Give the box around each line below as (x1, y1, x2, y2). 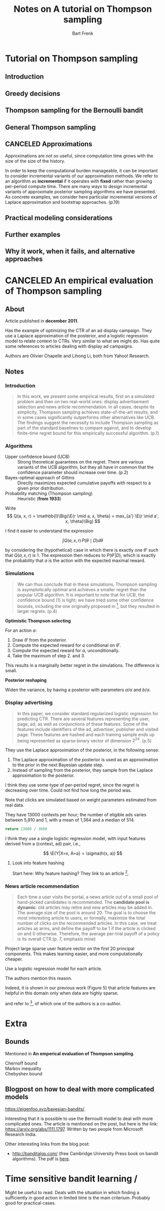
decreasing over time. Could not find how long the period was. (5, 788, 132, 793)
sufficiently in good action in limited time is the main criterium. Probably (5, 1195, 150, 1201)
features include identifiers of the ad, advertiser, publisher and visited (17, 726, 159, 732)
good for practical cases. (5, 1200, 56, 1206)
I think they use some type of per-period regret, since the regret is (5, 782, 139, 788)
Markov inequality (5, 1065, 42, 1071)
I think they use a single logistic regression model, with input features (5, 836, 146, 841)
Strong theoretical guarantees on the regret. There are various (17, 459, 144, 465)
